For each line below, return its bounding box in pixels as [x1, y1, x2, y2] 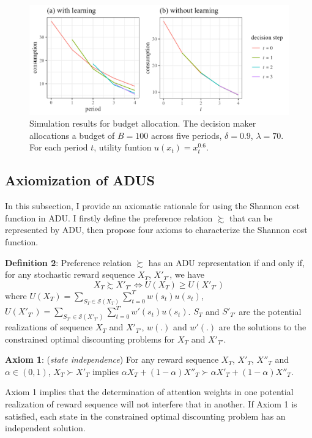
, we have [169, 268, 204, 281]
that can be [229, 211, 273, 224]
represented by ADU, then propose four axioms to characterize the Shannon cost [5, 223, 308, 236]
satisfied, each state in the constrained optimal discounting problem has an [5, 409, 286, 422]
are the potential [239, 305, 302, 317]
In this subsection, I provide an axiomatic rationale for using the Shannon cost [5, 199, 300, 212]
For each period [29, 141, 88, 154]
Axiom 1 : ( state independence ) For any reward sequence [5, 353, 219, 366]
